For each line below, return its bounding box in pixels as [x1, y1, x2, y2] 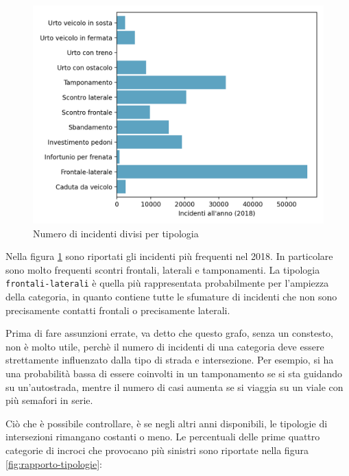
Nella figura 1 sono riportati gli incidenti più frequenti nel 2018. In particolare [5, 249, 333, 263]
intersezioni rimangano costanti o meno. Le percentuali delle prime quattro [5, 429, 320, 444]
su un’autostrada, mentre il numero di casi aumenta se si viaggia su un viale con [5, 379, 344, 394]
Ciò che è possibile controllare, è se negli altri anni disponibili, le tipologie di [5, 416, 328, 430]
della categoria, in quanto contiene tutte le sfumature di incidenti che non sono [5, 289, 337, 304]
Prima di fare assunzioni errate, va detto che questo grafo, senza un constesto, [5, 326, 333, 340]
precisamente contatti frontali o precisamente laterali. [5, 302, 230, 317]
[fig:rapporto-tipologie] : [5, 456, 102, 471]
